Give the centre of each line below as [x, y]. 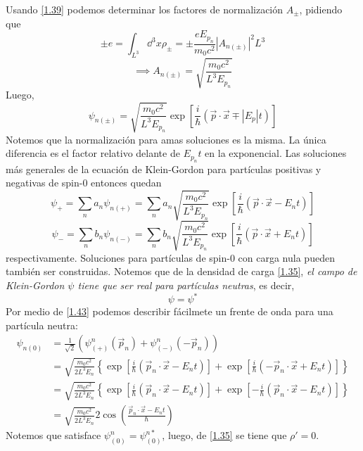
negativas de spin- [44, 183]
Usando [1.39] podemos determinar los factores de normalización [145, 9]
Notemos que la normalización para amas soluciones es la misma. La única [166, 139]
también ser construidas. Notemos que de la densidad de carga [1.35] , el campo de [181, 271]
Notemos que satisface [53, 435]
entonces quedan [126, 183]
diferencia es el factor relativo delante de [93, 153]
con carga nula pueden [286, 257]
